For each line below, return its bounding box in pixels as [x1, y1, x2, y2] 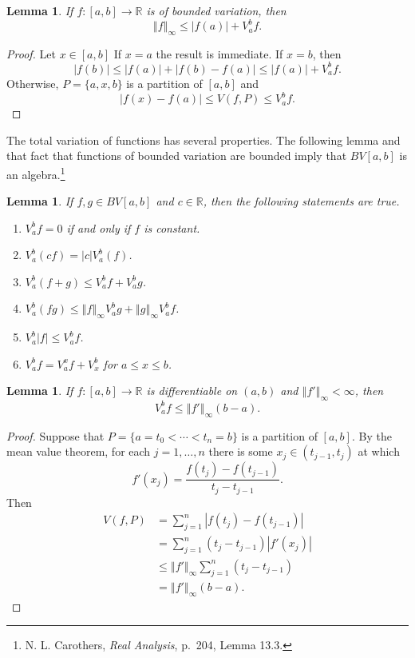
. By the [351, 427, 392, 444]
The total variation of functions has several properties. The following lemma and [6, 131, 401, 148]
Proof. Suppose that [6, 427, 105, 444]
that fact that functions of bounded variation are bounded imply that [6, 147, 347, 164]
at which [358, 443, 400, 460]
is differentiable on [146, 382, 238, 399]
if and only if [66, 219, 131, 236]
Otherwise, [6, 74, 59, 91]
